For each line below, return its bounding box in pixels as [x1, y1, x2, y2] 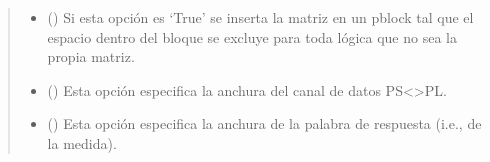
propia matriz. [47, 46, 135, 67]
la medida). [47, 132, 117, 153]
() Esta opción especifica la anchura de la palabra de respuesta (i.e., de [47, 113, 482, 134]
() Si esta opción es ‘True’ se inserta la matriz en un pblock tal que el [47, 7, 474, 27]
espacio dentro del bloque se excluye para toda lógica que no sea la [47, 26, 457, 47]
